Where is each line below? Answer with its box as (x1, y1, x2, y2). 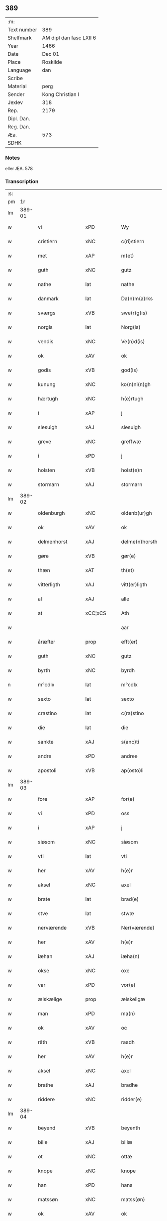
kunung (38, 381, 56, 388)
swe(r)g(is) (121, 309, 148, 316)
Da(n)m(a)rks (121, 295, 153, 302)
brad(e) (121, 896, 139, 903)
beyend (38, 1125, 56, 1131)
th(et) (121, 567, 134, 574)
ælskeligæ (121, 996, 146, 1003)
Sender (7, 91, 25, 97)
